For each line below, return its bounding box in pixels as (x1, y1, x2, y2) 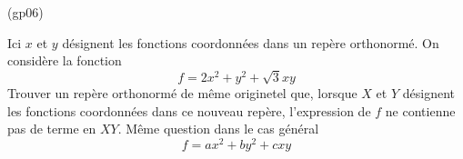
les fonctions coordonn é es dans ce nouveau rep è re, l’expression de (7, 101, 371, 120)
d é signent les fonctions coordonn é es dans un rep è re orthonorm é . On (62, 33, 439, 52)
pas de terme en (7, 119, 96, 138)
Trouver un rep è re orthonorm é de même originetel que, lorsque (7, 83, 357, 102)
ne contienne (385, 101, 456, 120)
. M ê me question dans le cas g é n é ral (117, 119, 319, 138)
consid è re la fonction (7, 51, 122, 70)
